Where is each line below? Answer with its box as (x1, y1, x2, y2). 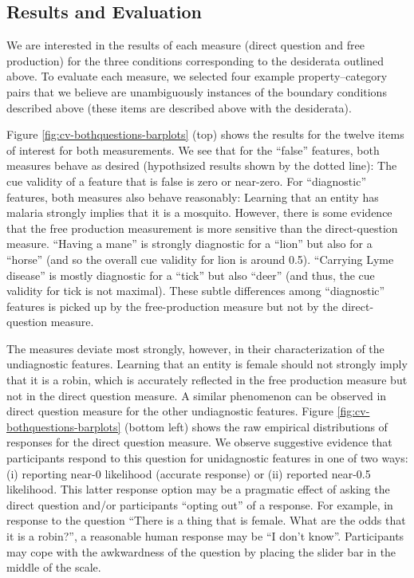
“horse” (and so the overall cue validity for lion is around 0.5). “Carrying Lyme (6, 250, 394, 267)
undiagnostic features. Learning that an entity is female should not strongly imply (6, 356, 408, 372)
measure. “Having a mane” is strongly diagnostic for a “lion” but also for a (6, 235, 373, 252)
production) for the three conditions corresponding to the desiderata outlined (6, 52, 384, 69)
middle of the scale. (6, 559, 101, 576)
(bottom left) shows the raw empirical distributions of (124, 418, 388, 434)
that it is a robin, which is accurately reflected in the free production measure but (6, 372, 408, 388)
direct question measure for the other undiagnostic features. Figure (6, 403, 333, 419)
